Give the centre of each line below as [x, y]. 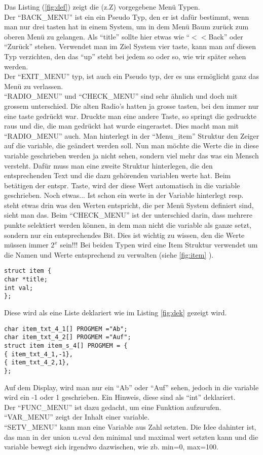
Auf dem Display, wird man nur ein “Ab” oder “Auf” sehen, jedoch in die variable [131, 387]
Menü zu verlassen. [34, 86]
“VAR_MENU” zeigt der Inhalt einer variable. [77, 417]
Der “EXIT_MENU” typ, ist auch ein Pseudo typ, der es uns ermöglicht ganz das [131, 76]
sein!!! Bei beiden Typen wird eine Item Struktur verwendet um [159, 245]
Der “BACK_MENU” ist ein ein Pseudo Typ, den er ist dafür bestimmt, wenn [127, 16]
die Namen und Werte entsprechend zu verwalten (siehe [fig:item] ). [109, 254]
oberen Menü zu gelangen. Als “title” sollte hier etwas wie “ [97, 36]
